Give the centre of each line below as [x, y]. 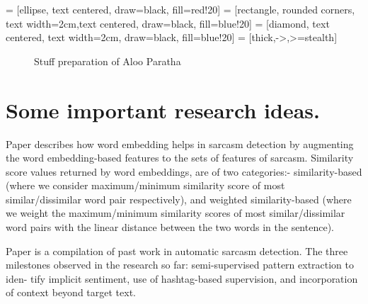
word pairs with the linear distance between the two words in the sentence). [170, 227]
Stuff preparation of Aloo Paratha [108, 61]
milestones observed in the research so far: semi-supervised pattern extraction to [180, 265]
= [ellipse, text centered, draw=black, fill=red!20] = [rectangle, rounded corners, [180, 9]
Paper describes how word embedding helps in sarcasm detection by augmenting [180, 143]
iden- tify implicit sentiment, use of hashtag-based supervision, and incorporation [182, 278]
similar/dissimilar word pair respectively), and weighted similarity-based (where [179, 199]
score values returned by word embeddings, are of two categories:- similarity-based [184, 171]
